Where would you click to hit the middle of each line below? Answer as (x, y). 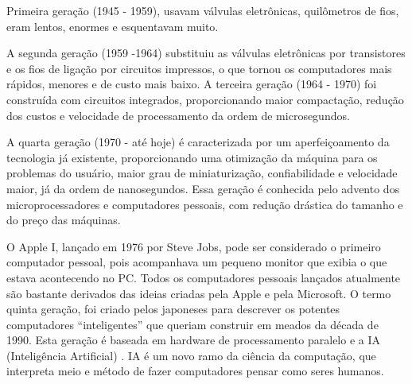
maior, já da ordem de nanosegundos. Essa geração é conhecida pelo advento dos (203, 188)
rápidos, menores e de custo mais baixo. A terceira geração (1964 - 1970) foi (192, 84)
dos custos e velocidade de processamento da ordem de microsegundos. (178, 115)
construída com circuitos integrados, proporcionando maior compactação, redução (205, 99)
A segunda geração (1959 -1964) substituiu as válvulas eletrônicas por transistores (206, 53)
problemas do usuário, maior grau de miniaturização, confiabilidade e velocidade (202, 173)
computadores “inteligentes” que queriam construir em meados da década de (192, 324)
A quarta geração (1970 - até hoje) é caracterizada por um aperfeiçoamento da (198, 142)
